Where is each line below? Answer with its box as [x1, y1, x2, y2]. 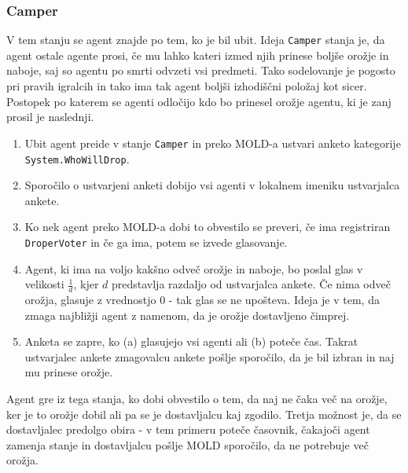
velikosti [24, 276, 64, 292]
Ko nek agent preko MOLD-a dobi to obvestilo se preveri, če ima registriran [24, 218, 391, 235]
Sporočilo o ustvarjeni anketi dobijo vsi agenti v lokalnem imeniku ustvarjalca [24, 177, 400, 193]
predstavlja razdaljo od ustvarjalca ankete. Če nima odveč [111, 276, 391, 292]
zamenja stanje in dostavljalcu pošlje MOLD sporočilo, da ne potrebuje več [6, 436, 369, 453]
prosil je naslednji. [6, 108, 94, 125]
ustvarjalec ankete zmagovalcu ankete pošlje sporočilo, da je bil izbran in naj [24, 348, 395, 365]
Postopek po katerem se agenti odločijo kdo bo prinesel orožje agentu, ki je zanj [6, 93, 391, 109]
